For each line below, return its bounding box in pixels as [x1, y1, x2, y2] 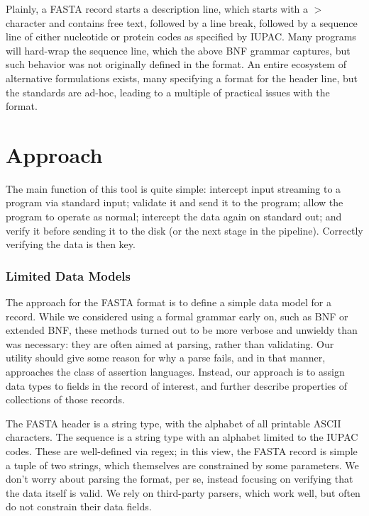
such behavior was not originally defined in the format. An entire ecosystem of [6, 57, 346, 72]
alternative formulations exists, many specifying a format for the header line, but [6, 70, 358, 85]
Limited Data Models [6, 267, 131, 284]
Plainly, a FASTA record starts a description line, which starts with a [6, 1, 309, 16]
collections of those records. [6, 392, 125, 407]
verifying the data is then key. [6, 237, 136, 252]
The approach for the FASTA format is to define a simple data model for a [6, 295, 332, 310]
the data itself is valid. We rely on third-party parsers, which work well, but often [6, 485, 360, 500]
